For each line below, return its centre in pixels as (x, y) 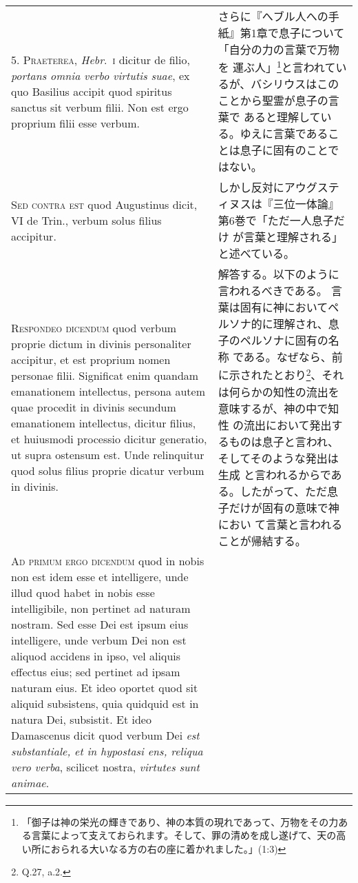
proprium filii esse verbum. (75, 123)
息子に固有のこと (284, 150)
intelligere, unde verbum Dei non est (99, 640)
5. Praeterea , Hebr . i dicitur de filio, (101, 59)
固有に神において (284, 307)
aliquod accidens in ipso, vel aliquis (96, 656)
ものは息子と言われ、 (284, 441)
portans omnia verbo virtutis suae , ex (101, 75)
